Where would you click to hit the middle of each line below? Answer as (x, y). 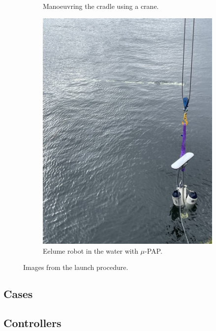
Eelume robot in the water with (91, 250)
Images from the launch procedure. (76, 267)
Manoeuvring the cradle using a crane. (101, 6)
